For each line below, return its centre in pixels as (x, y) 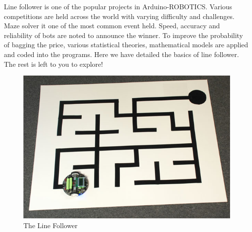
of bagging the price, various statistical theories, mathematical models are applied (126, 45)
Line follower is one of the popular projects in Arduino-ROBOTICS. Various (118, 6)
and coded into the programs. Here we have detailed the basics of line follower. (122, 54)
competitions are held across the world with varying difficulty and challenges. (119, 16)
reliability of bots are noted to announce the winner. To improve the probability (124, 35)
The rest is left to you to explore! (54, 64)
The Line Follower (50, 225)
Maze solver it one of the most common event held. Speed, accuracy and (112, 26)
